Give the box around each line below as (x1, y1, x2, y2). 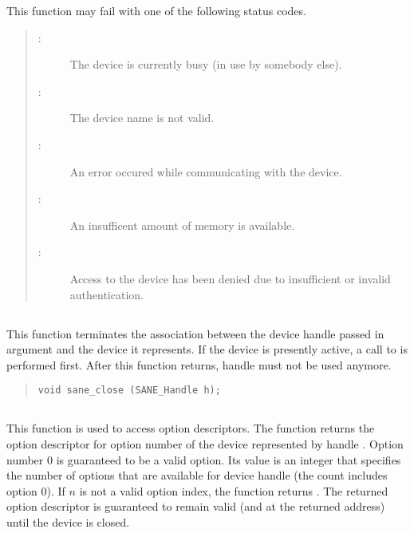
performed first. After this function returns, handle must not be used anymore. (6, 356, 392, 373)
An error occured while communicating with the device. (69, 163, 342, 180)
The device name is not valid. (69, 109, 215, 126)
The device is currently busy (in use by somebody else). (69, 56, 342, 73)
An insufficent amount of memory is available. (69, 216, 295, 233)
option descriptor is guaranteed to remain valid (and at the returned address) (6, 498, 385, 515)
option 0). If (6, 482, 65, 499)
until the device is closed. (6, 513, 130, 530)
